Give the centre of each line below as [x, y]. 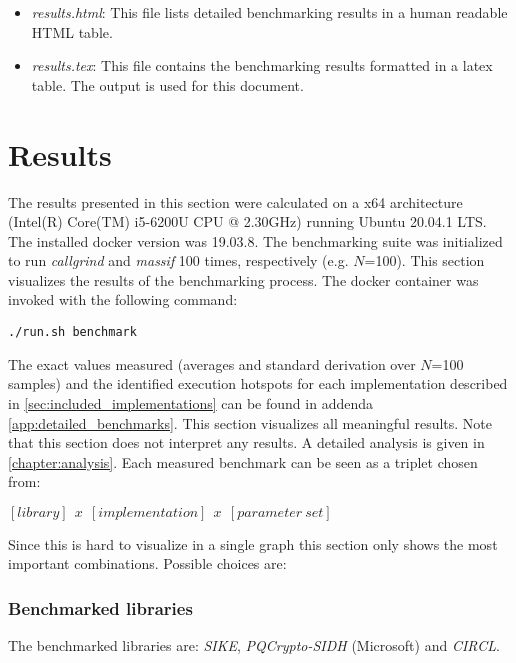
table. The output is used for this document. [167, 84]
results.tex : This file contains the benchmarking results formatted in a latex [262, 65]
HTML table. [72, 31]
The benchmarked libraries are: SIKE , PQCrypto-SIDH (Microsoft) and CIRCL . [254, 645]
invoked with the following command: [123, 299]
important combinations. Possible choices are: [147, 563]
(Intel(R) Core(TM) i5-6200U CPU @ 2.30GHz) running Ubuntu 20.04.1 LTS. [247, 221]
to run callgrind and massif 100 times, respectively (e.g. [178, 260]
